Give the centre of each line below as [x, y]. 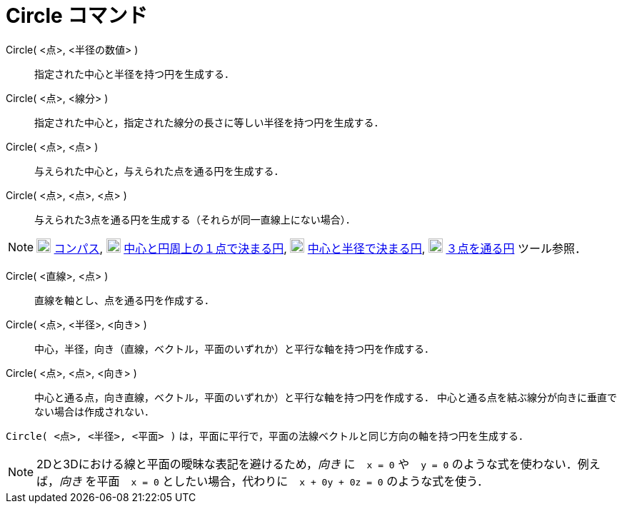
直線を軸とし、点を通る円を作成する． [124, 300]
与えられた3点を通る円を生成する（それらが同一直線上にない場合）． [195, 219]
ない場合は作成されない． [94, 411]
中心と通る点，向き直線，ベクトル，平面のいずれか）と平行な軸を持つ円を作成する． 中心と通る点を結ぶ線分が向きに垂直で [326, 397]
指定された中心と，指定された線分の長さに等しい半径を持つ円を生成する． [209, 122]
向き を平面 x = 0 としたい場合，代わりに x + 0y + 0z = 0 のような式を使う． [274, 481]
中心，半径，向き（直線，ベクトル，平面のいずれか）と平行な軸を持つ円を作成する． [234, 348]
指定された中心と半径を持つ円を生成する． [134, 74]
